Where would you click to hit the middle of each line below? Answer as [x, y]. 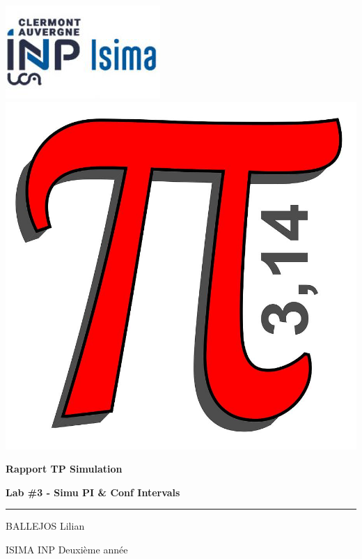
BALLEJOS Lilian [45, 526]
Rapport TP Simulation [64, 469]
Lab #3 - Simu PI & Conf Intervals [93, 492]
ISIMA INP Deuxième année [67, 549]
